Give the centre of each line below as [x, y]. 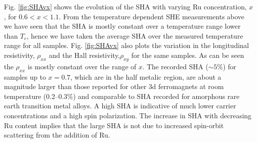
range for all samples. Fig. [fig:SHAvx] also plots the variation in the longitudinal [127, 45]
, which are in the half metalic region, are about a [146, 76]
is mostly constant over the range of [82, 66]
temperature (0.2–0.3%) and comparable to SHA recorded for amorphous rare [122, 96]
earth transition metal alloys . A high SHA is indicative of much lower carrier [120, 106]
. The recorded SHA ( [175, 66]
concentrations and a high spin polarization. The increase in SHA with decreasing [128, 115]
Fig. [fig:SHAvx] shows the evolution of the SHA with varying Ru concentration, [126, 6]
